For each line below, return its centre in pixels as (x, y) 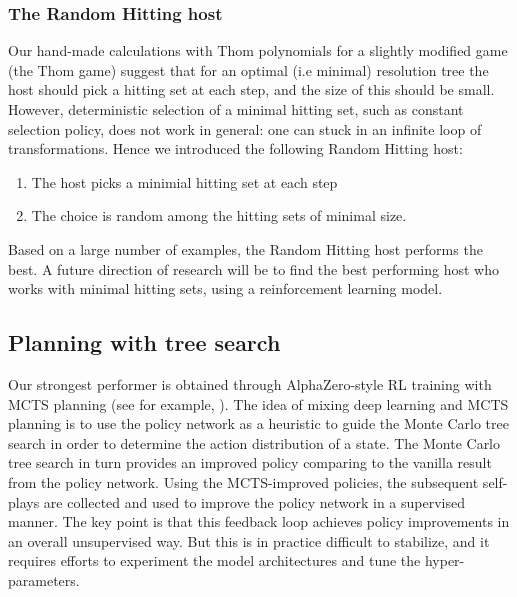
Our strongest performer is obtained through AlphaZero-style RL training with (250, 383)
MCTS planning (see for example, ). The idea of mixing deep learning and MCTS (258, 403)
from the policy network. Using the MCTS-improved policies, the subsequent (243, 481)
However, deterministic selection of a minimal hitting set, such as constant (236, 109)
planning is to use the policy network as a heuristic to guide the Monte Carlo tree (258, 423)
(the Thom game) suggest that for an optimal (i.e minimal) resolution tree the (248, 69)
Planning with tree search (144, 342)
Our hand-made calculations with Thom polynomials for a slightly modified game (258, 50)
